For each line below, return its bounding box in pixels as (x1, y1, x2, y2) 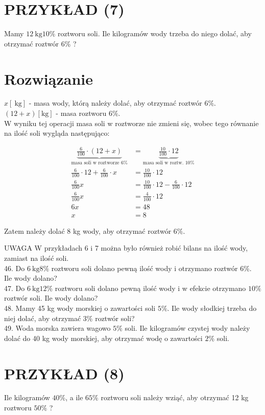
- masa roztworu (56, 108, 107, 118)
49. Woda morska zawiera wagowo (4, 323, 111, 333)
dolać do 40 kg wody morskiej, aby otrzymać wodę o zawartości (4, 332, 203, 343)
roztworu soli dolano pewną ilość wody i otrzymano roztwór (51, 262, 238, 273)
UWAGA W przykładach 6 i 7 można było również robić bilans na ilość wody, (4, 242, 248, 253)
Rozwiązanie (4, 68, 93, 89)
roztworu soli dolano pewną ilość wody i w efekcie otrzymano (55, 282, 246, 293)
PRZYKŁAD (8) (4, 362, 125, 383)
